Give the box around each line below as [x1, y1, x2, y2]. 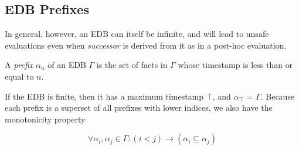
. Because [260, 90, 295, 102]
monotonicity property [5, 112, 86, 125]
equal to [5, 70, 34, 82]
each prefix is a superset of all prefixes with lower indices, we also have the [5, 101, 273, 114]
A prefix [5, 59, 33, 71]
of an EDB [47, 59, 86, 71]
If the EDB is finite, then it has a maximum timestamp [5, 90, 204, 102]
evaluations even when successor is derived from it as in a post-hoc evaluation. [5, 39, 287, 51]
